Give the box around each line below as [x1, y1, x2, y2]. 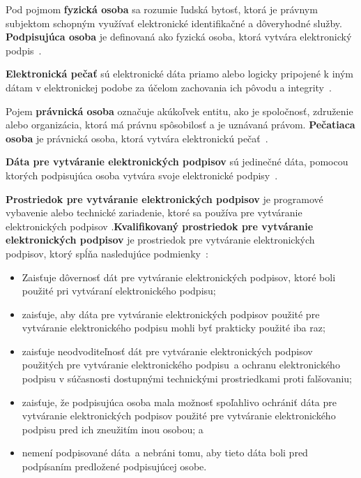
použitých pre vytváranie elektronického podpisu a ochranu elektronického [22, 357, 340, 372]
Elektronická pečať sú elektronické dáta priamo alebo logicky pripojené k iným [6, 66, 354, 81]
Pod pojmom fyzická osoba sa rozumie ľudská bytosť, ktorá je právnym [6, 2, 318, 16]
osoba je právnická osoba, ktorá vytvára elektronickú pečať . [6, 130, 268, 145]
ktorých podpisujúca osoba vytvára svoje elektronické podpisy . [6, 167, 278, 182]
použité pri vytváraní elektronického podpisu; [22, 283, 216, 298]
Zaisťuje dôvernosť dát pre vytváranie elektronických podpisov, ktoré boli [22, 269, 336, 284]
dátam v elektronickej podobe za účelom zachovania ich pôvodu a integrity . [6, 80, 332, 94]
